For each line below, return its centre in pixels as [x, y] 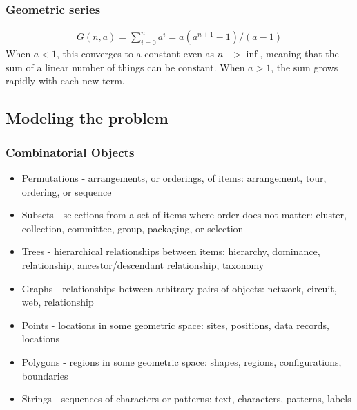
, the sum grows [305, 67]
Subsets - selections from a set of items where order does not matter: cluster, [184, 215]
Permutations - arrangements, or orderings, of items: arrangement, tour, [174, 178]
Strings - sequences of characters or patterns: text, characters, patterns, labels [186, 399]
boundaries [45, 375]
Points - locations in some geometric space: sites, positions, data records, [175, 325]
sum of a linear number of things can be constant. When [125, 67]
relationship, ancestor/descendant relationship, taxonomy [143, 265]
